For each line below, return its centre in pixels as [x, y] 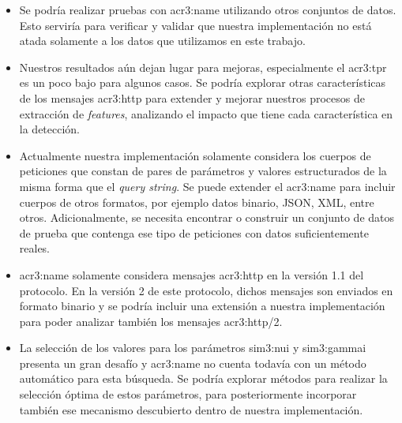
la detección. [50, 129]
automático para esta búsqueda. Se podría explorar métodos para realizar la [203, 378]
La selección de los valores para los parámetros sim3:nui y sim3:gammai [193, 348]
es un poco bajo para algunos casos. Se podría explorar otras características [202, 82]
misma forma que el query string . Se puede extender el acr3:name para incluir [207, 186]
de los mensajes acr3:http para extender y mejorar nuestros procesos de [192, 97]
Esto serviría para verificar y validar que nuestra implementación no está [195, 25]
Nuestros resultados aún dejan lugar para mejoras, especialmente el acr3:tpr [203, 67]
